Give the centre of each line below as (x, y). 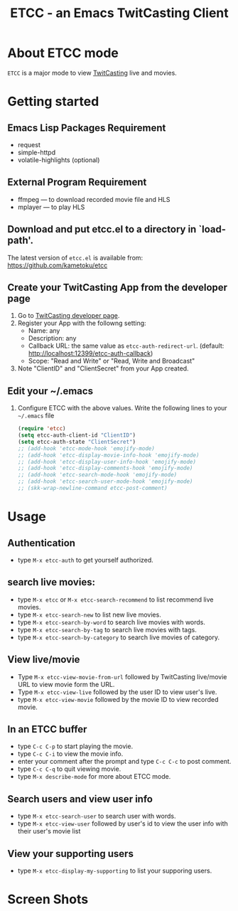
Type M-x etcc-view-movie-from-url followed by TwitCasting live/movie (122, 676)
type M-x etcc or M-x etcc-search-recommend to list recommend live (116, 600)
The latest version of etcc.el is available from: (75, 257)
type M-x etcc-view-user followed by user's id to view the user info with (123, 824)
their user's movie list (49, 831)
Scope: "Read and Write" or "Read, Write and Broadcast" (112, 361)
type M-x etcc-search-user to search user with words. (97, 816)
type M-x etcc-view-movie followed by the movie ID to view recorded (118, 699)
